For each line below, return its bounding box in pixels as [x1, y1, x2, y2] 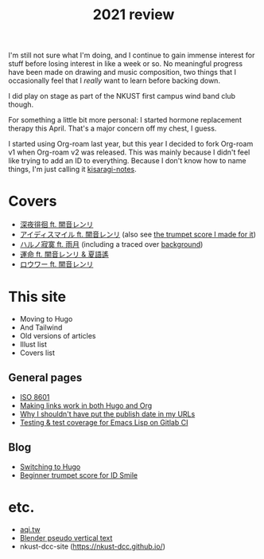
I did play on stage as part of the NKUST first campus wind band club [8, 92, 236, 101]
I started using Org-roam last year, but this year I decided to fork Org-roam [8, 139, 254, 149]
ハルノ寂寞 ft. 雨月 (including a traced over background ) [19, 240, 204, 249]
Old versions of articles [19, 331, 96, 341]
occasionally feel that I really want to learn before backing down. [8, 76, 221, 85]
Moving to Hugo [19, 315, 73, 324]
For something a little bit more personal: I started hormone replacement [8, 115, 243, 125]
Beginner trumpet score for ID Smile [19, 470, 138, 479]
